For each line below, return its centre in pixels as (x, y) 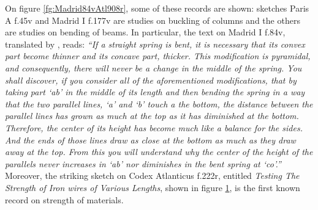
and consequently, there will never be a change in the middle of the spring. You (153, 67)
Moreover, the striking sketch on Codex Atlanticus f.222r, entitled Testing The (152, 176)
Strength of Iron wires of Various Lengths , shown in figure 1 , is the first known (153, 187)
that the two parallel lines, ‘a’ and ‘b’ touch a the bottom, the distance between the (159, 103)
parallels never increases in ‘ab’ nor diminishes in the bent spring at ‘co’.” (143, 163)
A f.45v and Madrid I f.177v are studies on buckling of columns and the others (153, 20)
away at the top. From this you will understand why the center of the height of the (159, 152)
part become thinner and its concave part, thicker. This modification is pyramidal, (158, 56)
